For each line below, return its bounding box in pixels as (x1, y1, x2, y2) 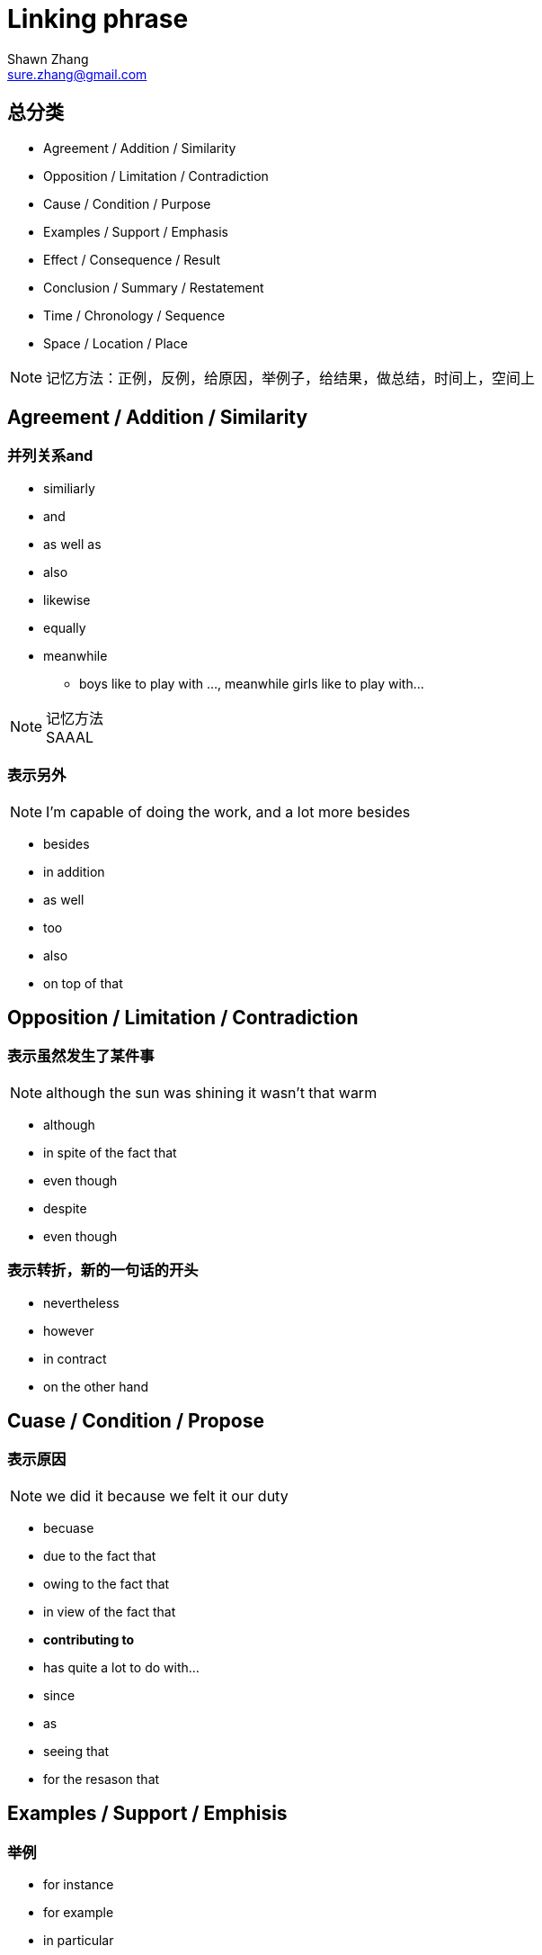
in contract (43, 1350, 107, 1366)
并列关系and (7, 446, 93, 465)
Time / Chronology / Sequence (43, 307, 226, 323)
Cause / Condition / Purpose (43, 195, 211, 212)
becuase (43, 1519, 94, 1536)
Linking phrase (7, 4, 189, 34)
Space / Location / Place (43, 335, 188, 351)
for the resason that (43, 1770, 160, 1787)
